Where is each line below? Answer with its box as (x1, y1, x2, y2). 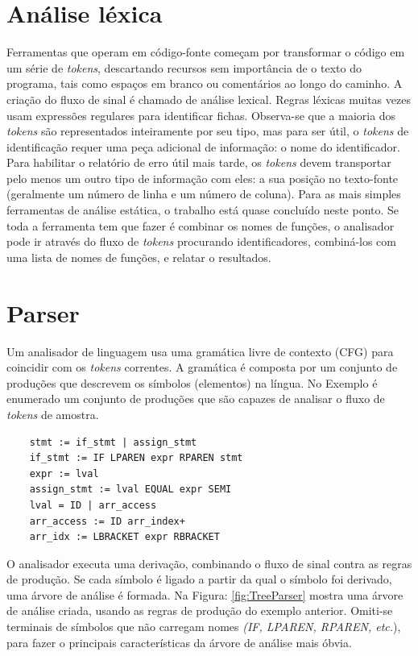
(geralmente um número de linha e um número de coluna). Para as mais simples (6, 185, 401, 202)
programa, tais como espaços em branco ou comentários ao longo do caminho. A (6, 75, 403, 92)
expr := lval (29, 467, 99, 480)
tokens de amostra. (6, 405, 99, 422)
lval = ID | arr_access (29, 499, 157, 511)
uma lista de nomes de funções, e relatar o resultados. (6, 248, 271, 265)
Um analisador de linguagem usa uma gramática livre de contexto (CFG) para (6, 343, 394, 359)
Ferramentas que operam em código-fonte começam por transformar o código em (6, 44, 405, 60)
